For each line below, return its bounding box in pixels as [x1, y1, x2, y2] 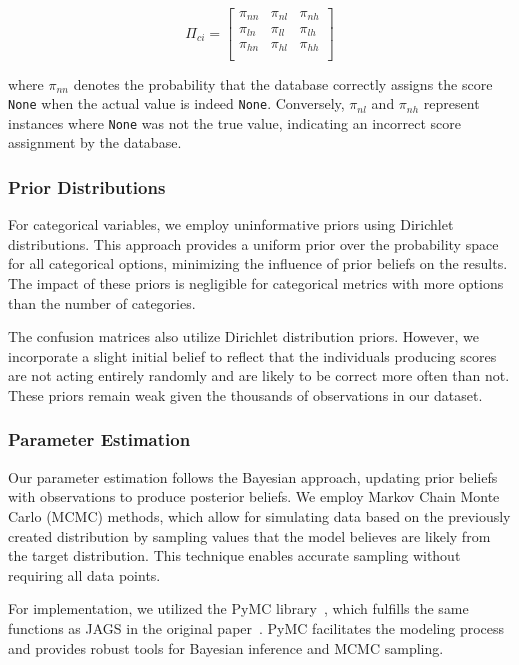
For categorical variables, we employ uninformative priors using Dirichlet [8, 214, 454, 235]
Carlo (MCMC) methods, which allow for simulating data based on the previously [8, 505, 511, 526]
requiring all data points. [8, 564, 161, 585]
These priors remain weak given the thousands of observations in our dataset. [8, 384, 483, 405]
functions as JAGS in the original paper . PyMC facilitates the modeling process [8, 617, 505, 638]
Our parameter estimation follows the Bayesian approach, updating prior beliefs [8, 466, 498, 487]
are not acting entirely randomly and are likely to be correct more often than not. [8, 365, 510, 386]
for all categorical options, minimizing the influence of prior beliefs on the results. [8, 253, 508, 274]
